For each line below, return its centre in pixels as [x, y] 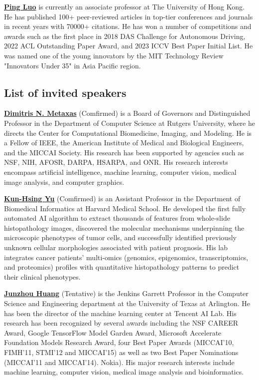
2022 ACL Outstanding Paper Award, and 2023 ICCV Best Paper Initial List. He [129, 46]
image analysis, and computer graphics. [64, 182]
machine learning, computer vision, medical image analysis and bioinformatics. [124, 372]
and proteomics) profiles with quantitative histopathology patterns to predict [122, 267]
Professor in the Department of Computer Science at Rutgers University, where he [129, 123]
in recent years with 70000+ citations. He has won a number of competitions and [128, 26]
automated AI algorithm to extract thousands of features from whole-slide [117, 218]
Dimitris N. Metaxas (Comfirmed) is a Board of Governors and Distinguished [127, 113]
